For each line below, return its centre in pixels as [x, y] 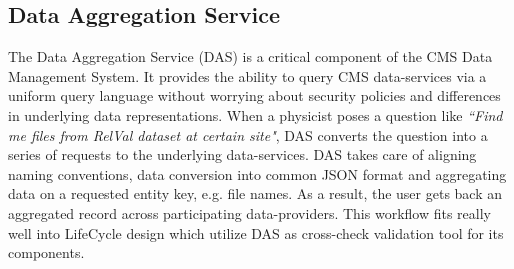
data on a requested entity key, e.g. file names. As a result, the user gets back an [255, 193]
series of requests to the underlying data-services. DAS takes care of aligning [242, 154]
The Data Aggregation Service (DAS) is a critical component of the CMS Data [250, 56]
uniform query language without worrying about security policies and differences [254, 95]
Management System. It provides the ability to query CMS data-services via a [247, 75]
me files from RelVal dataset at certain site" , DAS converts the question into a [248, 134]
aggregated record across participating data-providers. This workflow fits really [249, 212]
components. [46, 252]
